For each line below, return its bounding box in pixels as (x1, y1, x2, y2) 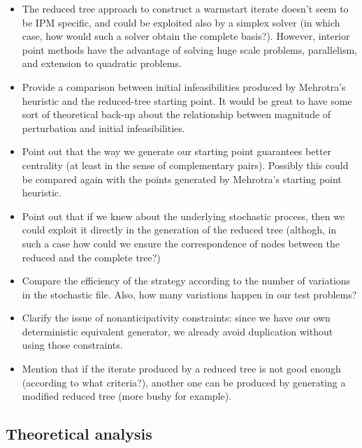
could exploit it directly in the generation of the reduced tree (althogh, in (22, 222, 337, 237)
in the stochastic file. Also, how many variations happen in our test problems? (22, 287, 357, 301)
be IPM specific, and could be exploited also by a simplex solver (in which (22, 15, 340, 29)
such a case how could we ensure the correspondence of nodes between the (22, 236, 340, 250)
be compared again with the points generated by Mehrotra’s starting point (22, 171, 342, 186)
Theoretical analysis (6, 423, 152, 445)
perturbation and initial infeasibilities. (22, 120, 185, 135)
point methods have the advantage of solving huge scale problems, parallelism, (22, 42, 357, 57)
